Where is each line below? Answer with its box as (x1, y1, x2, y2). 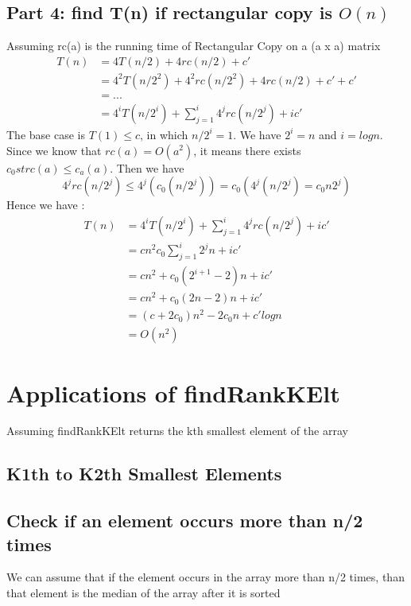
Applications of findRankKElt (6, 376, 340, 409)
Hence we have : (6, 196, 85, 213)
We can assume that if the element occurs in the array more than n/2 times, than (6, 569, 405, 585)
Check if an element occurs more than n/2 (6, 508, 363, 533)
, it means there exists (193, 142, 301, 158)
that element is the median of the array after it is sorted (6, 585, 281, 601)
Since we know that (6, 142, 102, 158)
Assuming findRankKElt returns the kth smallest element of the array (6, 422, 348, 439)
